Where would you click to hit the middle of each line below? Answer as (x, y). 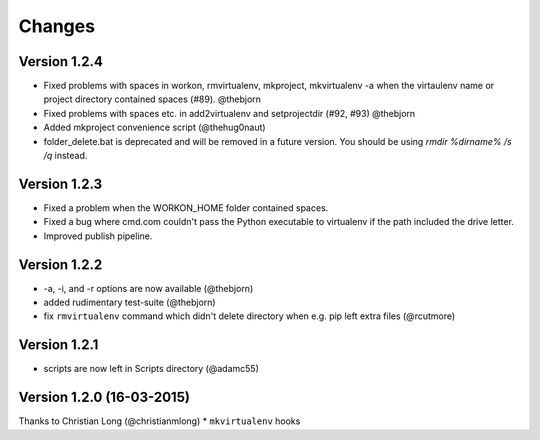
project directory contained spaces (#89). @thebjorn (152, 99)
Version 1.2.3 (60, 183)
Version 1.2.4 (61, 61)
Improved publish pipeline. (98, 236)
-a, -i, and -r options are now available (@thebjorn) (148, 288)
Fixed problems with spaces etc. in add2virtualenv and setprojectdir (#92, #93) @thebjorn (229, 113)
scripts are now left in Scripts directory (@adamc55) (151, 369)
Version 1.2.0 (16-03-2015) (104, 397)
